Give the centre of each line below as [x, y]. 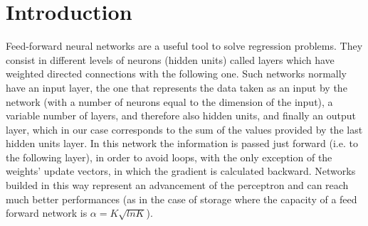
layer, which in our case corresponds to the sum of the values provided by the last [184, 129]
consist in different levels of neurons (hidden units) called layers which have [170, 59]
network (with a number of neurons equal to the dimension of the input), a [169, 101]
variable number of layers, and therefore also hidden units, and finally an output [181, 115]
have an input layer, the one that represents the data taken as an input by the [177, 87]
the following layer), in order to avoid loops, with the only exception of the [169, 157]
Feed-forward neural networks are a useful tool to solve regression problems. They [184, 46]
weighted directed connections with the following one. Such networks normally [176, 74]
